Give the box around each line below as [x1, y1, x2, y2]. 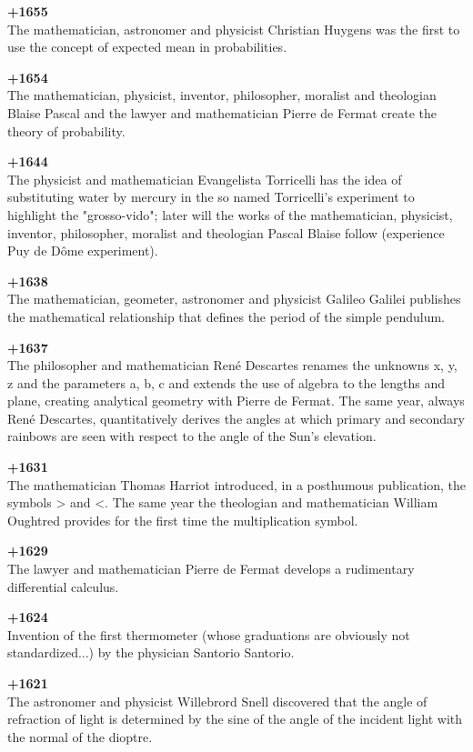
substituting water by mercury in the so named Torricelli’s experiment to [7, 187, 415, 206]
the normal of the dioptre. [7, 727, 153, 746]
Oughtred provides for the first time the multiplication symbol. [7, 510, 358, 529]
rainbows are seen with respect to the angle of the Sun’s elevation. [7, 426, 377, 446]
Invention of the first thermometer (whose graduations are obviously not [7, 625, 410, 644]
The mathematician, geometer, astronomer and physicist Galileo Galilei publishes [7, 289, 461, 308]
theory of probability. [7, 121, 126, 140]
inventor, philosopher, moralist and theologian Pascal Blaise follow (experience [7, 223, 445, 242]
